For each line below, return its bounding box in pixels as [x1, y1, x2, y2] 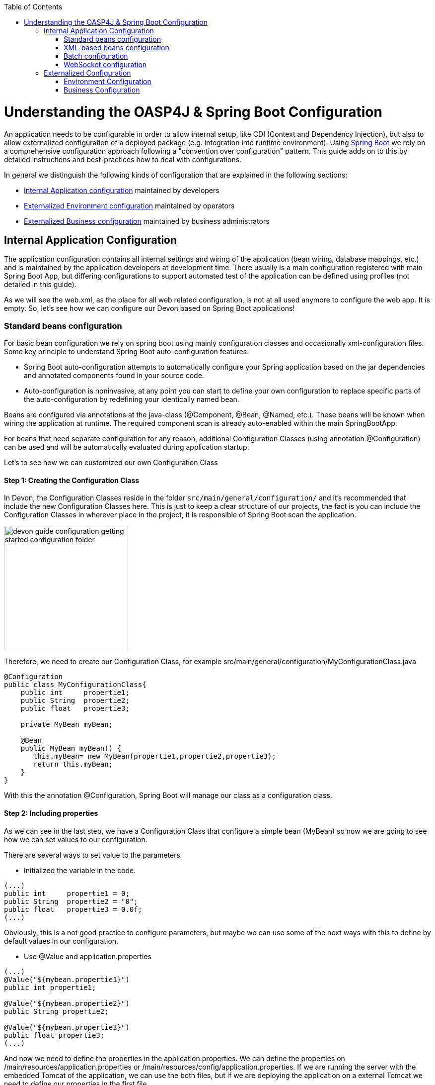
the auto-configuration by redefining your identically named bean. [24, 395, 239, 404]
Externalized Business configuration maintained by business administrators [24, 216, 270, 225]
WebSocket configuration [64, 60, 147, 69]
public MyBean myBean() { [20, 744, 122, 753]
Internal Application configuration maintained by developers [24, 186, 219, 195]
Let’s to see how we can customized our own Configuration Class [4, 458, 218, 467]
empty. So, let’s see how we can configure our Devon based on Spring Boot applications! [4, 304, 295, 313]
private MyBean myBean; [20, 720, 113, 729]
